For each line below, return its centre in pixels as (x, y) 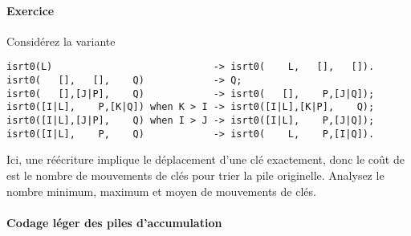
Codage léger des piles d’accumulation (114, 222)
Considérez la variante (61, 41)
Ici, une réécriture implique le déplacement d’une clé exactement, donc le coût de (205, 159)
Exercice (31, 10)
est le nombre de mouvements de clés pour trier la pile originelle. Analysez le (195, 175)
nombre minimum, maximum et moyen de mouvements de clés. (161, 191)
